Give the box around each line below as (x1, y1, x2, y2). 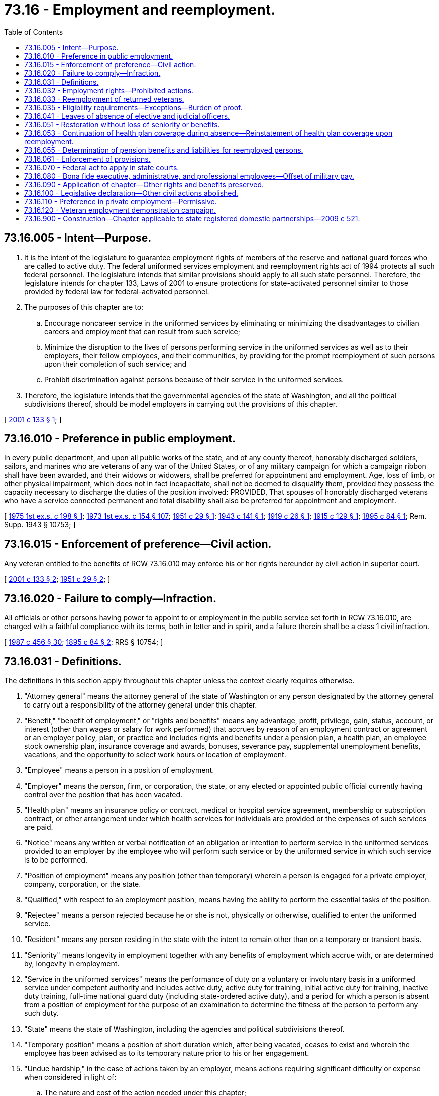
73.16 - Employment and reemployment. (4, 1, 276, 18)
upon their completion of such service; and (44, 359, 187, 368)
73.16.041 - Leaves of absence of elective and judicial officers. (24, 111, 230, 120)
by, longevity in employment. (24, 959, 120, 968)
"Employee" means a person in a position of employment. (24, 765, 214, 774)
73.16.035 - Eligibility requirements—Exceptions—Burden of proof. (24, 103, 243, 112)
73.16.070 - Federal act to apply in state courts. (24, 163, 179, 172)
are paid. (24, 822, 53, 831)
